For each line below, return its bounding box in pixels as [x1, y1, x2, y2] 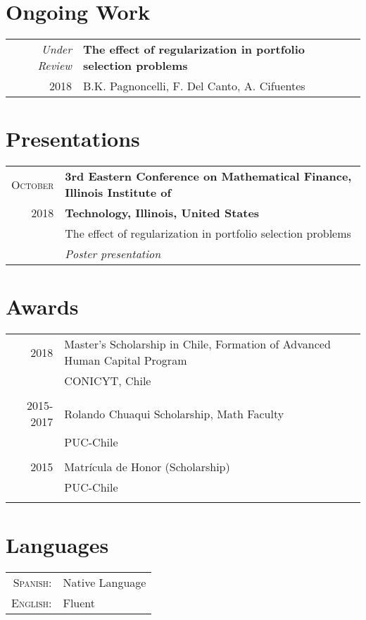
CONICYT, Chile [64, 372, 151, 389]
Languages [6, 530, 109, 559]
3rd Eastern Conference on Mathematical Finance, [65, 168, 352, 185]
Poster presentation [65, 245, 161, 262]
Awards [6, 292, 79, 321]
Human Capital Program [64, 352, 187, 369]
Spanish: [13, 573, 52, 590]
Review [37, 57, 72, 74]
